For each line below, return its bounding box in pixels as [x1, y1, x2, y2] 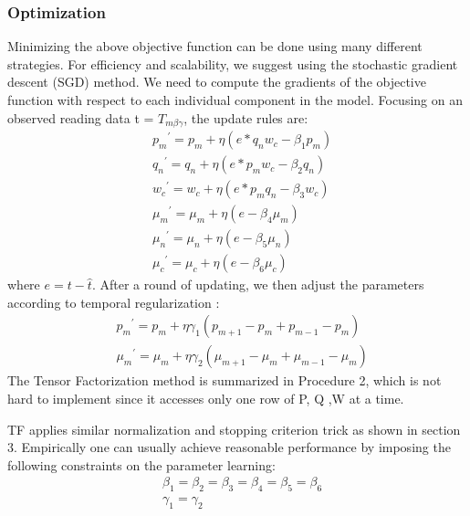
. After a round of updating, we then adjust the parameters [91, 275, 424, 294]
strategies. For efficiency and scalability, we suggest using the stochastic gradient [7, 54, 458, 73]
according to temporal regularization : [7, 292, 220, 311]
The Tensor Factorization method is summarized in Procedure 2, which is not [7, 371, 442, 390]
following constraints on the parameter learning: [7, 455, 276, 474]
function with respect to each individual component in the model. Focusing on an [7, 90, 463, 109]
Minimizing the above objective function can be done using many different [7, 37, 423, 56]
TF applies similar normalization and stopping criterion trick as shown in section [7, 419, 461, 438]
